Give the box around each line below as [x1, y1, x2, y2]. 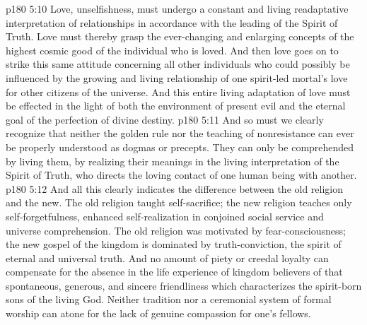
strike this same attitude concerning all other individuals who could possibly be [6, 57, 350, 71]
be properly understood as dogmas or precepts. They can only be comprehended [6, 139, 354, 154]
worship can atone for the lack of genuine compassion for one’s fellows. [6, 306, 311, 321]
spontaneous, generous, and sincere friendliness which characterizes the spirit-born [6, 278, 362, 292]
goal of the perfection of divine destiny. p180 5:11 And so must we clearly [6, 112, 324, 126]
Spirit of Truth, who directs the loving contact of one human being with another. [6, 167, 357, 182]
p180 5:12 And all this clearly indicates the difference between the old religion [6, 181, 344, 196]
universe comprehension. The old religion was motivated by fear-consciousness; [6, 223, 346, 237]
